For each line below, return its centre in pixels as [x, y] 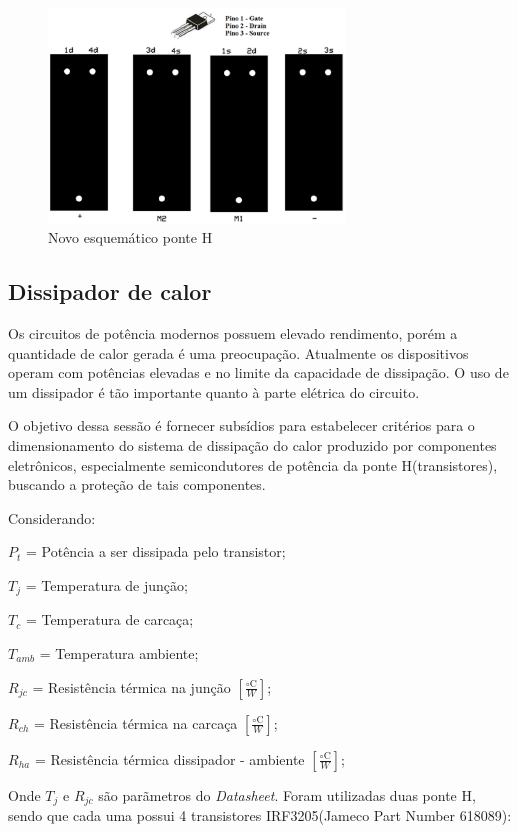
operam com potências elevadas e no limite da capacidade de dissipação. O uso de [258, 372]
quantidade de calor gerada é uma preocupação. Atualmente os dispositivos [238, 352]
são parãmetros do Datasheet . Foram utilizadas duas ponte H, [287, 794]
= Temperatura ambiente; [119, 653]
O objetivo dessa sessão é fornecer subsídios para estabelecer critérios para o [241, 425]
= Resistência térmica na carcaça [135, 722]
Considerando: [52, 517]
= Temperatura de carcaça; [109, 619]
